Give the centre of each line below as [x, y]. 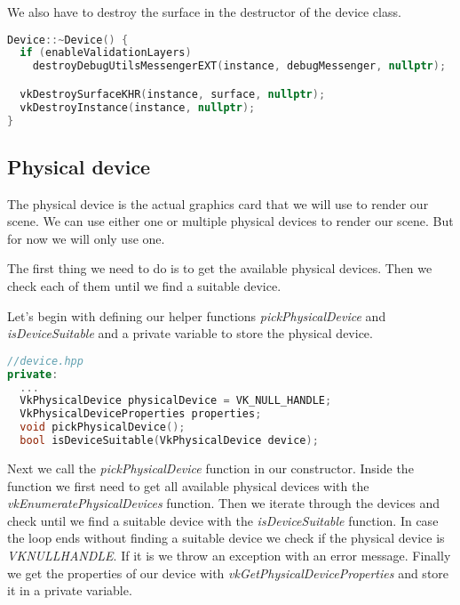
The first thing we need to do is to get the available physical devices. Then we [220, 268]
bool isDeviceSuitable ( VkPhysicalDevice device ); [169, 441]
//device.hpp [45, 361]
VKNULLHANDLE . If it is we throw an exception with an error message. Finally [229, 555]
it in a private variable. [70, 590]
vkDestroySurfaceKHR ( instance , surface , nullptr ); [173, 94]
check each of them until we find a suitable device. [144, 286]
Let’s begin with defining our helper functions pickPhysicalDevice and [197, 315]
